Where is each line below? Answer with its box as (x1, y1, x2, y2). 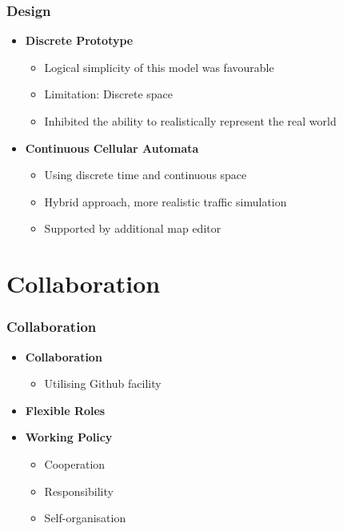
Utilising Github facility (44, 375, 162, 392)
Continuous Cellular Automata (25, 139, 199, 156)
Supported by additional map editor (44, 220, 221, 237)
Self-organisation (44, 509, 126, 526)
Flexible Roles (25, 401, 106, 418)
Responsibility (44, 482, 114, 499)
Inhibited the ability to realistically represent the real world (44, 113, 337, 129)
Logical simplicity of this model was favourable (44, 58, 274, 75)
